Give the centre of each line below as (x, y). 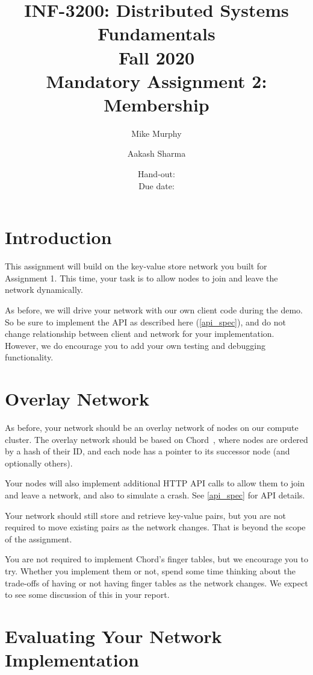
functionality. (29, 357)
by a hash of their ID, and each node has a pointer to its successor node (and (147, 451)
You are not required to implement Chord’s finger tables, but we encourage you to (156, 559)
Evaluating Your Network (113, 636)
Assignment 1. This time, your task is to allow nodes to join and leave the (141, 278)
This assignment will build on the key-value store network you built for (136, 266)
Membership (156, 104)
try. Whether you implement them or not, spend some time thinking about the (150, 571)
